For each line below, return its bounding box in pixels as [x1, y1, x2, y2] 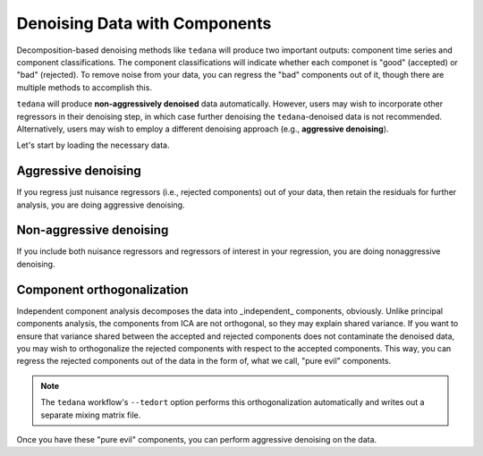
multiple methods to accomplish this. [16, 81, 152, 93]
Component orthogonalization [16, 282, 189, 297]
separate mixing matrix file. [40, 410, 141, 420]
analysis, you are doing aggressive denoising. [16, 199, 185, 210]
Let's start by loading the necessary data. [16, 139, 170, 151]
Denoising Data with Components [16, 13, 272, 33]
